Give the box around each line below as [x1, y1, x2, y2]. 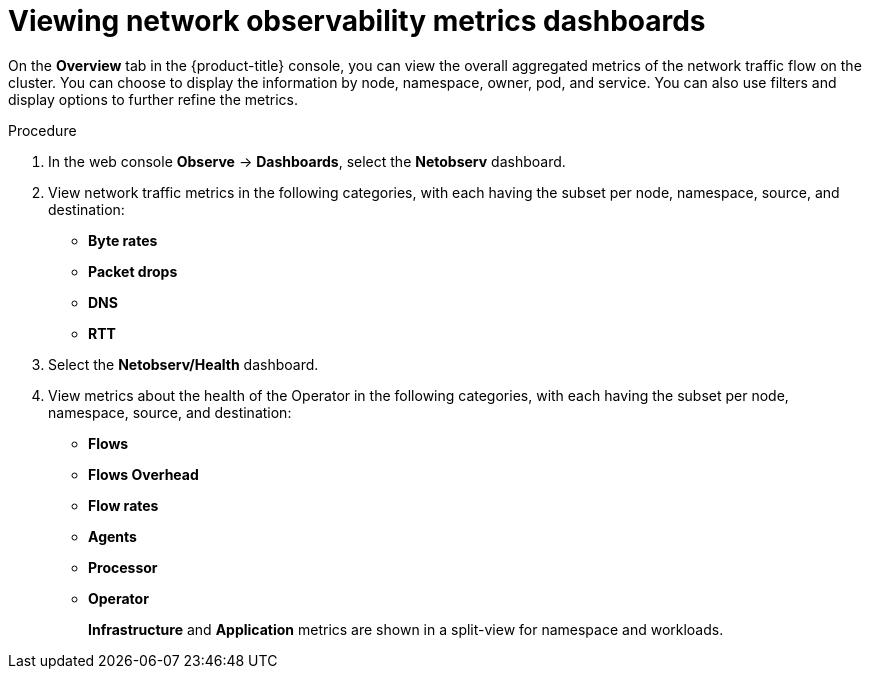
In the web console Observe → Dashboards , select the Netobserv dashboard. [48, 152, 566, 170]
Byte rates [88, 231, 158, 249]
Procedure [8, 121, 77, 139]
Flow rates [88, 496, 159, 514]
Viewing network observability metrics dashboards [8, 4, 706, 38]
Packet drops [88, 262, 178, 280]
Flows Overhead [88, 465, 199, 483]
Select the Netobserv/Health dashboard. [48, 355, 319, 373]
